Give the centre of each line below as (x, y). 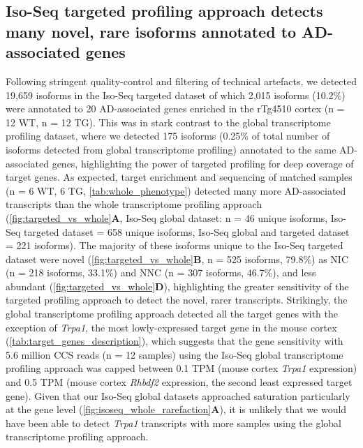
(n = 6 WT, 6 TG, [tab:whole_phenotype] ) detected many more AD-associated (176, 190)
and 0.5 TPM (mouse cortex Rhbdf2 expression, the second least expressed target (179, 382)
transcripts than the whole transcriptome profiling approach (134, 204)
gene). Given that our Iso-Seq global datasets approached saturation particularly (178, 395)
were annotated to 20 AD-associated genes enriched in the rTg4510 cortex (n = (175, 109)
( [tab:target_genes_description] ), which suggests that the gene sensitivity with (175, 341)
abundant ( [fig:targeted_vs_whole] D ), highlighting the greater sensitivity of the (177, 286)
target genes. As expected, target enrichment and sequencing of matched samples (179, 177)
